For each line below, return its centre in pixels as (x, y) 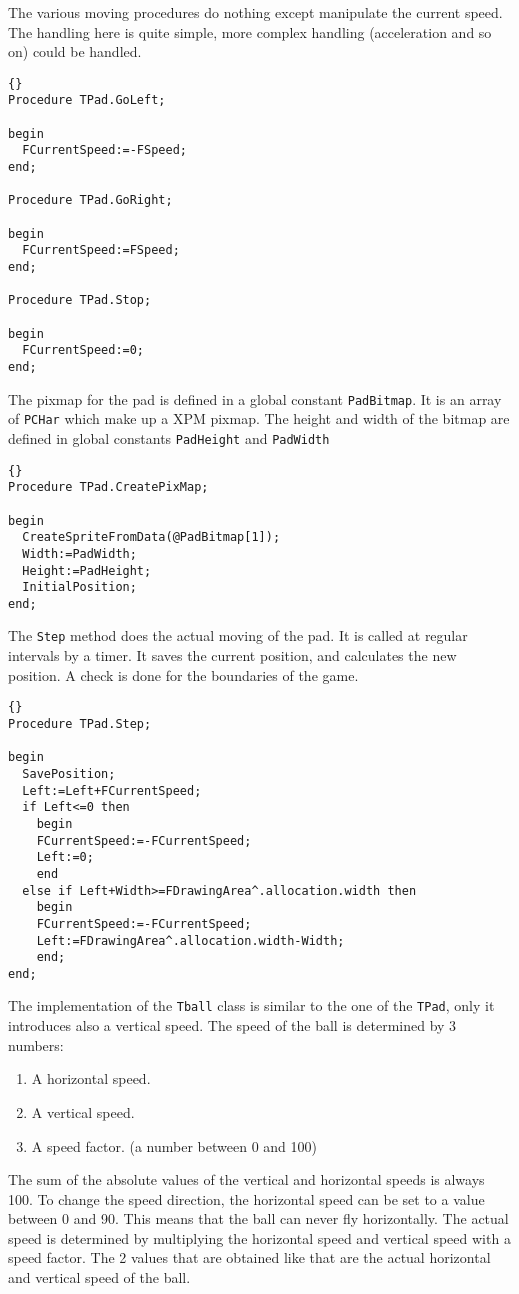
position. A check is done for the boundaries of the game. (183, 674)
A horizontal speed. (91, 1078)
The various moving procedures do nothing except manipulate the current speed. (255, 12)
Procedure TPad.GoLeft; (87, 100)
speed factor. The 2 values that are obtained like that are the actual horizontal (249, 1257)
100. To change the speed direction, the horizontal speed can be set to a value (246, 1198)
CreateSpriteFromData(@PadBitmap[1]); (151, 537)
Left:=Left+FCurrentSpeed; (112, 790)
